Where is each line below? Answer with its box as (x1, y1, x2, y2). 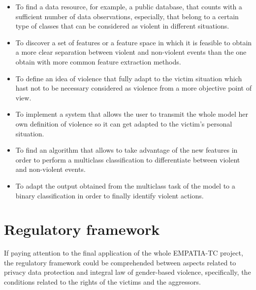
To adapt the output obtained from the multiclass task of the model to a (15, 180, 235, 191)
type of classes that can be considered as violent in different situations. (15, 21, 229, 31)
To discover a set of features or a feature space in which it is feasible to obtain (15, 37, 252, 47)
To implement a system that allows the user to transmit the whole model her (15, 109, 248, 119)
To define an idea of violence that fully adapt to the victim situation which (15, 73, 242, 83)
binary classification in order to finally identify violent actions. (15, 190, 204, 200)
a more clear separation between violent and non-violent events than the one (15, 47, 247, 57)
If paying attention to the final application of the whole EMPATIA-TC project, (4, 248, 243, 258)
